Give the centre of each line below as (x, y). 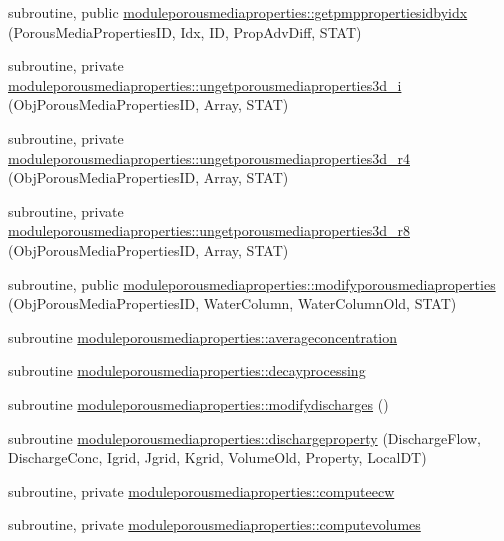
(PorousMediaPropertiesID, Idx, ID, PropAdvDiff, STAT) (185, 31)
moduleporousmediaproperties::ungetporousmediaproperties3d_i (205, 84)
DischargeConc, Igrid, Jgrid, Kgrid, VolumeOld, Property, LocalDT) (217, 457)
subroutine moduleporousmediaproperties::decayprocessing (187, 370)
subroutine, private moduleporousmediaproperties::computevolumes (214, 524)
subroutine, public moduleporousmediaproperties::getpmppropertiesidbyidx (238, 12)
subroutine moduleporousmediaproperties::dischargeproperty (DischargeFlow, (244, 437)
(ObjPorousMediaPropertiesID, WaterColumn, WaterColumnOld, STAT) (232, 303)
